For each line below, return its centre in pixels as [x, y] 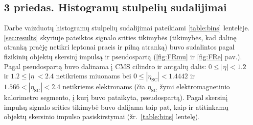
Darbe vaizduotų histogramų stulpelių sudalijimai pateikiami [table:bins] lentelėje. [127, 28]
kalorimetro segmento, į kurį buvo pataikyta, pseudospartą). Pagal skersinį [116, 97]
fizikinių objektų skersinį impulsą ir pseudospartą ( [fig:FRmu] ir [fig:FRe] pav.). [123, 56]
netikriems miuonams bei [93, 76]
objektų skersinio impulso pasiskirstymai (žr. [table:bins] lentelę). [102, 116]
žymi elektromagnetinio [195, 87]
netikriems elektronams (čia [104, 87]
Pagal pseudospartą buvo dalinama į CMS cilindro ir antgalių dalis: [105, 66]
